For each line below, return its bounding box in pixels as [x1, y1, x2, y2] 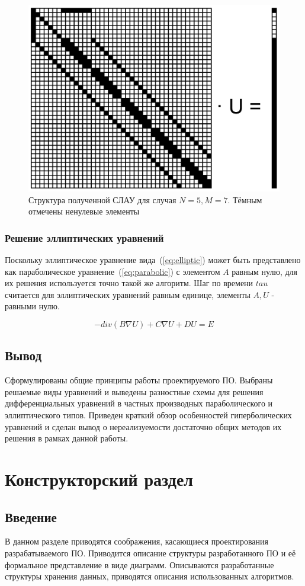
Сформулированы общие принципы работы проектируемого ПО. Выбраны [5, 374, 273, 386]
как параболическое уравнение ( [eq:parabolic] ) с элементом [5, 265, 220, 277]
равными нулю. [5, 300, 60, 312]
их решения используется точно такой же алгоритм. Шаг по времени [5, 277, 253, 289]
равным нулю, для [232, 265, 298, 277]
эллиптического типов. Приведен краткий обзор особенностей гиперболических [5, 409, 292, 421]
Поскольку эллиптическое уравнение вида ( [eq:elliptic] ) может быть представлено [5, 254, 301, 266]
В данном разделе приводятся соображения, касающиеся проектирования [5, 535, 268, 547]
